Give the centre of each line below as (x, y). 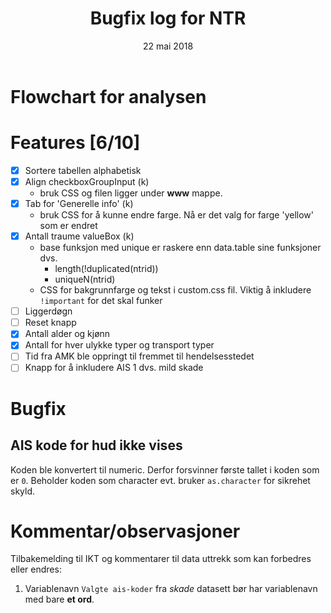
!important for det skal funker (101, 301)
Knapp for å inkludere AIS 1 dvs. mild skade (114, 368)
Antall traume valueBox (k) (79, 236)
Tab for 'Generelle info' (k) (79, 203)
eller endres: (36, 569)
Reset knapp (50, 323)
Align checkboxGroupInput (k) (87, 181)
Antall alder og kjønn (67, 334)
